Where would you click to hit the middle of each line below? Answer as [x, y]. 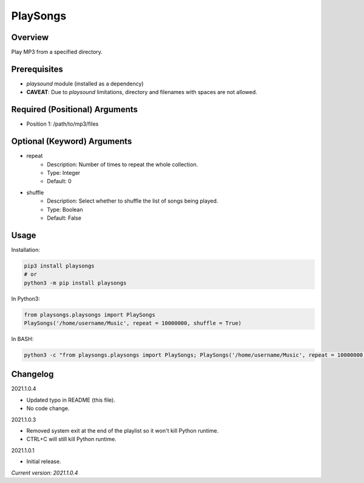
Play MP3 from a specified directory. [57, 52]
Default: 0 [59, 181]
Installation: [26, 249]
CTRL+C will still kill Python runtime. [71, 439]
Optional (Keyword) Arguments [72, 142]
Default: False [64, 218]
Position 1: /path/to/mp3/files [62, 124]
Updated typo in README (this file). [71, 400]
